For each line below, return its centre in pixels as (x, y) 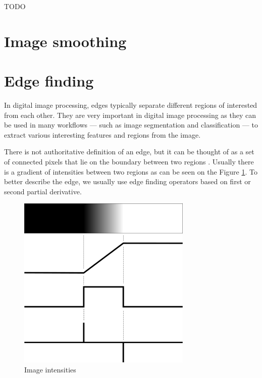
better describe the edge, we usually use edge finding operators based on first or (127, 181)
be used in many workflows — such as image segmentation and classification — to (131, 125)
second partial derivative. (43, 191)
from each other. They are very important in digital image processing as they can (130, 115)
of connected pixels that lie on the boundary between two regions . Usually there (129, 162)
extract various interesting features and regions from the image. (102, 134)
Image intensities (50, 369)
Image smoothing (65, 41)
